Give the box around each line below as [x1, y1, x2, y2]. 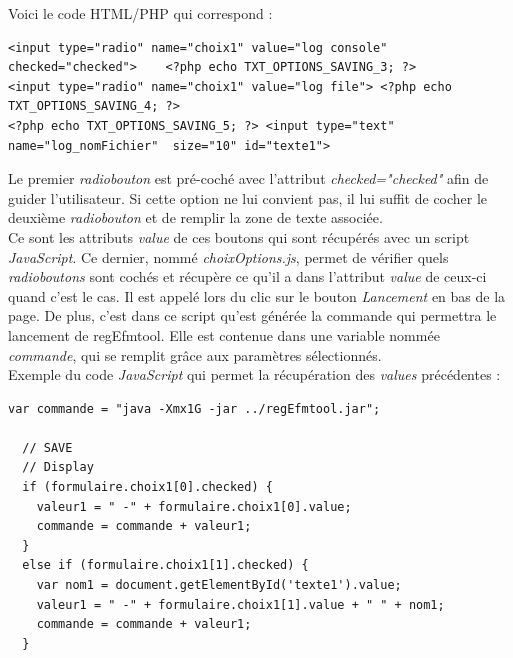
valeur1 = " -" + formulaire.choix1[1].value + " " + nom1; [36, 597, 445, 612]
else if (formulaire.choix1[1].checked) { [22, 558, 309, 573]
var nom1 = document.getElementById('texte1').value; [36, 578, 402, 593]
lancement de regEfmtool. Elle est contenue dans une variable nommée [8, 324, 440, 345]
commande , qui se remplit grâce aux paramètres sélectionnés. [8, 344, 382, 365]
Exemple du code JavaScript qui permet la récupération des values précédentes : [8, 364, 501, 385]
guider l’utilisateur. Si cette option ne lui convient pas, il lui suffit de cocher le [8, 187, 488, 208]
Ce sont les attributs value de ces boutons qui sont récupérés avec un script [8, 226, 470, 247]
